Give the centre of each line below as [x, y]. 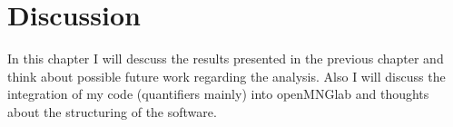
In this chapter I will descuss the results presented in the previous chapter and [226, 59]
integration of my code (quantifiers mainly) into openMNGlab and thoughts [218, 94]
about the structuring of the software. [112, 111]
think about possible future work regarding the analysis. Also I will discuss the [226, 76]
